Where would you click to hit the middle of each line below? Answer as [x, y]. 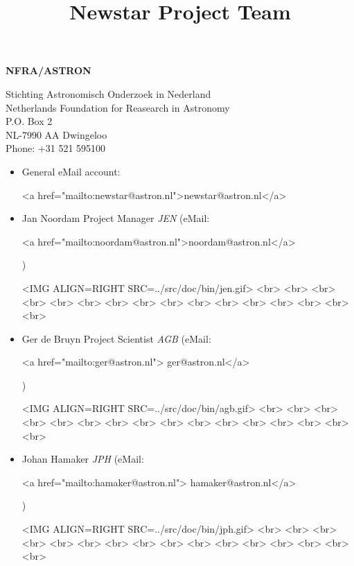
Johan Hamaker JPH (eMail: [83, 459]
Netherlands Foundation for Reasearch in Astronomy [118, 107]
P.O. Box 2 [29, 121]
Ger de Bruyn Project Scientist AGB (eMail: [116, 338]
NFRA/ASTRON [48, 70]
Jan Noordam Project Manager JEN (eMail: [116, 218]
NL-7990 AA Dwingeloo [56, 134]
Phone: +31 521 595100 [56, 148]
